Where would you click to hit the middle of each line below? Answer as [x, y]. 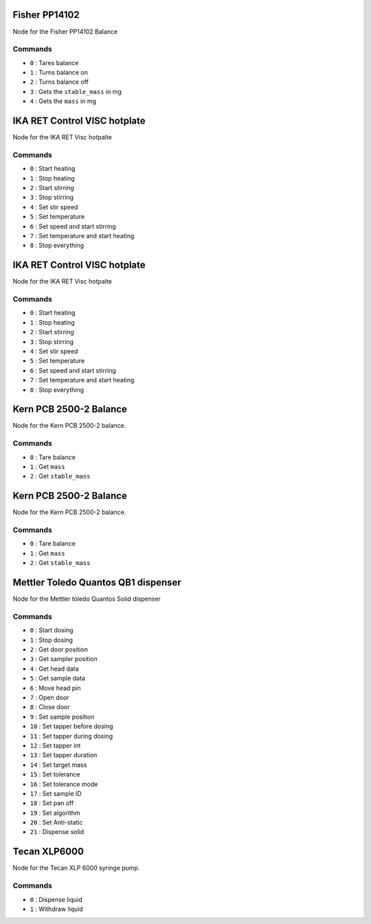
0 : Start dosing [52, 630]
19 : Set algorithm [55, 813]
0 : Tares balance [54, 62]
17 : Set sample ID [56, 794]
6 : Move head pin [55, 688]
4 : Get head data [54, 669]
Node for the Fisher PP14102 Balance [65, 32]
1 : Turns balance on [59, 73]
